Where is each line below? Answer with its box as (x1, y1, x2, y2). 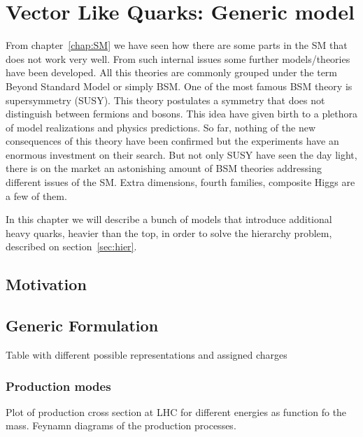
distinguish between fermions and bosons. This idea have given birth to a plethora (6, 106, 358, 121)
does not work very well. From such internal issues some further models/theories (6, 51, 350, 66)
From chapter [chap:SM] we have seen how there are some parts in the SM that (6, 38, 348, 52)
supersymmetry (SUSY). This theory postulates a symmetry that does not (6, 92, 325, 107)
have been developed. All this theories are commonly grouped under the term (6, 65, 338, 80)
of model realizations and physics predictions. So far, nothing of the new (6, 120, 316, 134)
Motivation (6, 273, 87, 295)
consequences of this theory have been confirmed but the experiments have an (6, 134, 339, 148)
